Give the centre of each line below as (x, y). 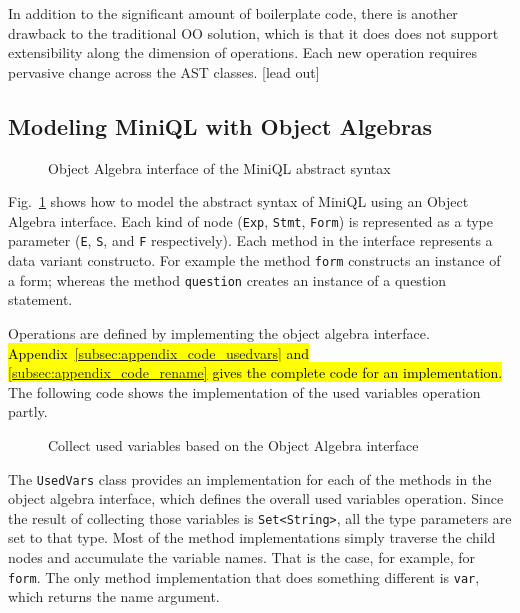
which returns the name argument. (114, 596)
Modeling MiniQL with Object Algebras (220, 125)
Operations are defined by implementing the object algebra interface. (219, 332)
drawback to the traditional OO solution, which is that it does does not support (253, 32)
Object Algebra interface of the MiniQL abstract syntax (219, 167)
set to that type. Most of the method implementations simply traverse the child (252, 537)
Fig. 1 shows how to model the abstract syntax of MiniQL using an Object (238, 201)
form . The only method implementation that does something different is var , (244, 576)
